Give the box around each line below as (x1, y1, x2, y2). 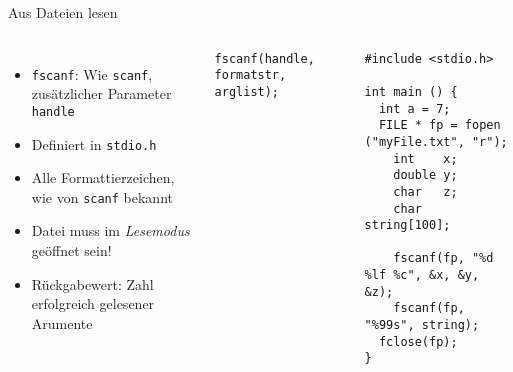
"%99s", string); (364, 318, 480, 333)
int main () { (364, 84, 458, 99)
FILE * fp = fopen (378, 118, 501, 133)
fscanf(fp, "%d (393, 251, 494, 266)
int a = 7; (378, 101, 451, 116)
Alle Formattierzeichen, (31, 167, 175, 188)
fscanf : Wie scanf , (31, 63, 153, 84)
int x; (393, 151, 458, 166)
